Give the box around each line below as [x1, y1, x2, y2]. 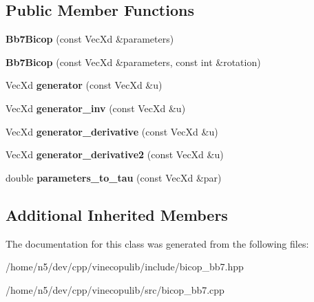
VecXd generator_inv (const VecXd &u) [6, 100, 186, 115]
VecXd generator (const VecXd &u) [6, 78, 163, 92]
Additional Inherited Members [6, 204, 228, 225]
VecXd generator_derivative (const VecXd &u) [6, 124, 218, 138]
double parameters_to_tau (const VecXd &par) [6, 170, 222, 184]
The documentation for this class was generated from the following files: [6, 236, 309, 250]
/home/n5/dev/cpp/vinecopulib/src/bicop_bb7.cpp [6, 282, 224, 296]
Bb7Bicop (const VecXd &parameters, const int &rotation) [6, 54, 261, 69]
